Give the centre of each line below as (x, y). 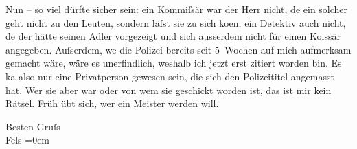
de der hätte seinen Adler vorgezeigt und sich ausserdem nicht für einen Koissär (173, 36)
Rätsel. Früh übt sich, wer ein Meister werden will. (112, 103)
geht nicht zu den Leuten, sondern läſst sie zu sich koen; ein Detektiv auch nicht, (176, 22)
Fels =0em (28, 140)
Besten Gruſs (33, 126)
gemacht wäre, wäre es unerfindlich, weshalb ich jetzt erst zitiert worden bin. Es (174, 63)
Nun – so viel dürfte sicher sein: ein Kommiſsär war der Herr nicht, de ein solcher (177, 9)
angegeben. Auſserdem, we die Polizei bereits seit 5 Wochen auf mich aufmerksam (178, 49)
